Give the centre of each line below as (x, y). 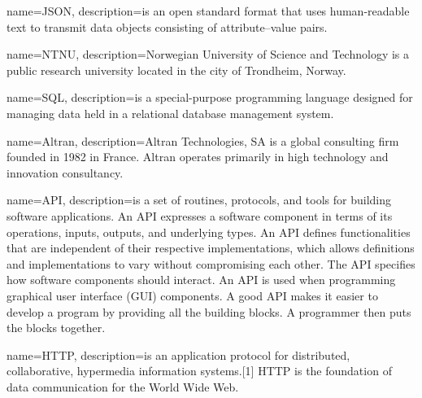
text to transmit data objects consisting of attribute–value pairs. (167, 26)
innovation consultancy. (65, 172)
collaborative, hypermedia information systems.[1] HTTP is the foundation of (199, 371)
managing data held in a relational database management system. (170, 113)
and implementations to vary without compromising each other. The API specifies (211, 263)
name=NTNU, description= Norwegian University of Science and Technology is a (208, 54)
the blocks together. (56, 328)
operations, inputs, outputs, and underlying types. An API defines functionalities (209, 232)
